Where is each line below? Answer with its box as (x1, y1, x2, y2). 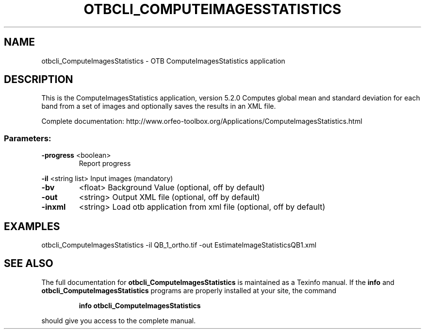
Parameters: (4, 133, 51, 143)
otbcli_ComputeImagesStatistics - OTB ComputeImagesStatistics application (41, 56, 285, 65)
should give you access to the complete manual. (41, 316, 196, 325)
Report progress (79, 159, 131, 168)
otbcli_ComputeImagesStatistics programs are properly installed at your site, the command (41, 286, 337, 295)
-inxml (41, 202, 66, 212)
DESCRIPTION (4, 73, 73, 86)
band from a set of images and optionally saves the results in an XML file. (41, 102, 276, 111)
